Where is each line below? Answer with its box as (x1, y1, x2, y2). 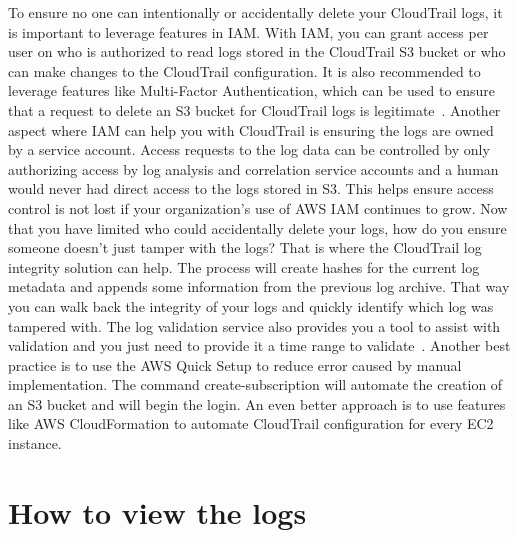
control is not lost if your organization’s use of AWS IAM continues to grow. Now (8, 197, 508, 218)
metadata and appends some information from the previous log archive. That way (8, 276, 510, 297)
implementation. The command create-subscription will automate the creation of (8, 374, 503, 395)
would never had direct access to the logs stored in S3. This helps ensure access (8, 178, 494, 199)
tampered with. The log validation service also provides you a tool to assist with (8, 315, 501, 336)
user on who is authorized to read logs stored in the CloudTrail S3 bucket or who (8, 41, 506, 62)
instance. (8, 433, 62, 454)
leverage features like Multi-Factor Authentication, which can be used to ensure (8, 80, 496, 101)
